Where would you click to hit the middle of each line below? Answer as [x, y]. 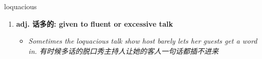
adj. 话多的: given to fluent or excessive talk [94, 23]
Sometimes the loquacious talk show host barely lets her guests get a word [143, 41]
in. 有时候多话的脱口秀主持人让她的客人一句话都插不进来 [124, 51]
